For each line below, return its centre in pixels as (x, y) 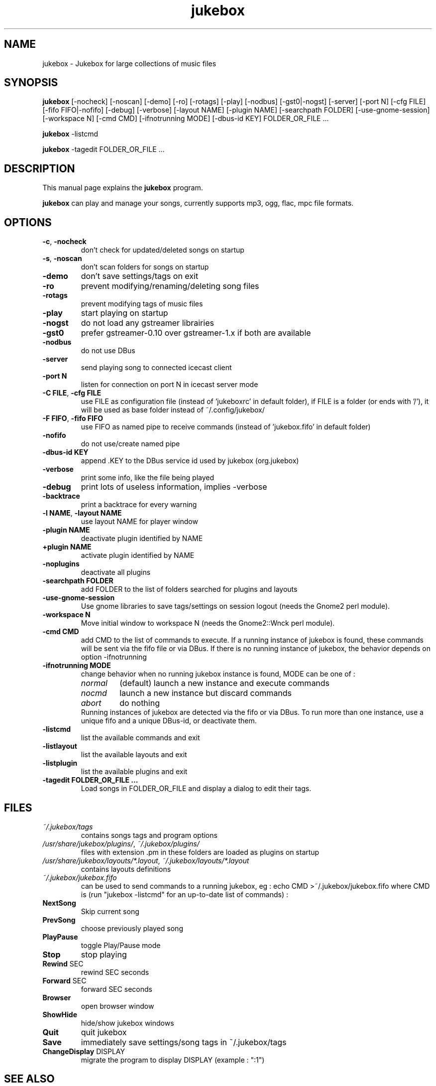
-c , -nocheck (64, 242)
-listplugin (60, 763)
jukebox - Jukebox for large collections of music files (129, 63)
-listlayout (60, 746)
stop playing (104, 954)
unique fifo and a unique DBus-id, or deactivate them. (169, 721)
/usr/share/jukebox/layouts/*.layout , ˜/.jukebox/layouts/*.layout (146, 860)
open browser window (117, 1006)
